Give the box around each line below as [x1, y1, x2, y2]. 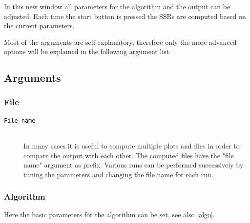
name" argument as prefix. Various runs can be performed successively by [23, 160, 244, 170]
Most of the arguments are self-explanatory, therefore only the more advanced [4, 37, 237, 47]
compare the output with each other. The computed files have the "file [23, 150, 234, 160]
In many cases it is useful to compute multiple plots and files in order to [23, 141, 240, 151]
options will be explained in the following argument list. [4, 46, 171, 56]
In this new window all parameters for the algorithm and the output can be [4, 1, 230, 11]
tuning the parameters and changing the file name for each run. [23, 169, 213, 179]
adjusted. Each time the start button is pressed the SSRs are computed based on [4, 11, 246, 21]
